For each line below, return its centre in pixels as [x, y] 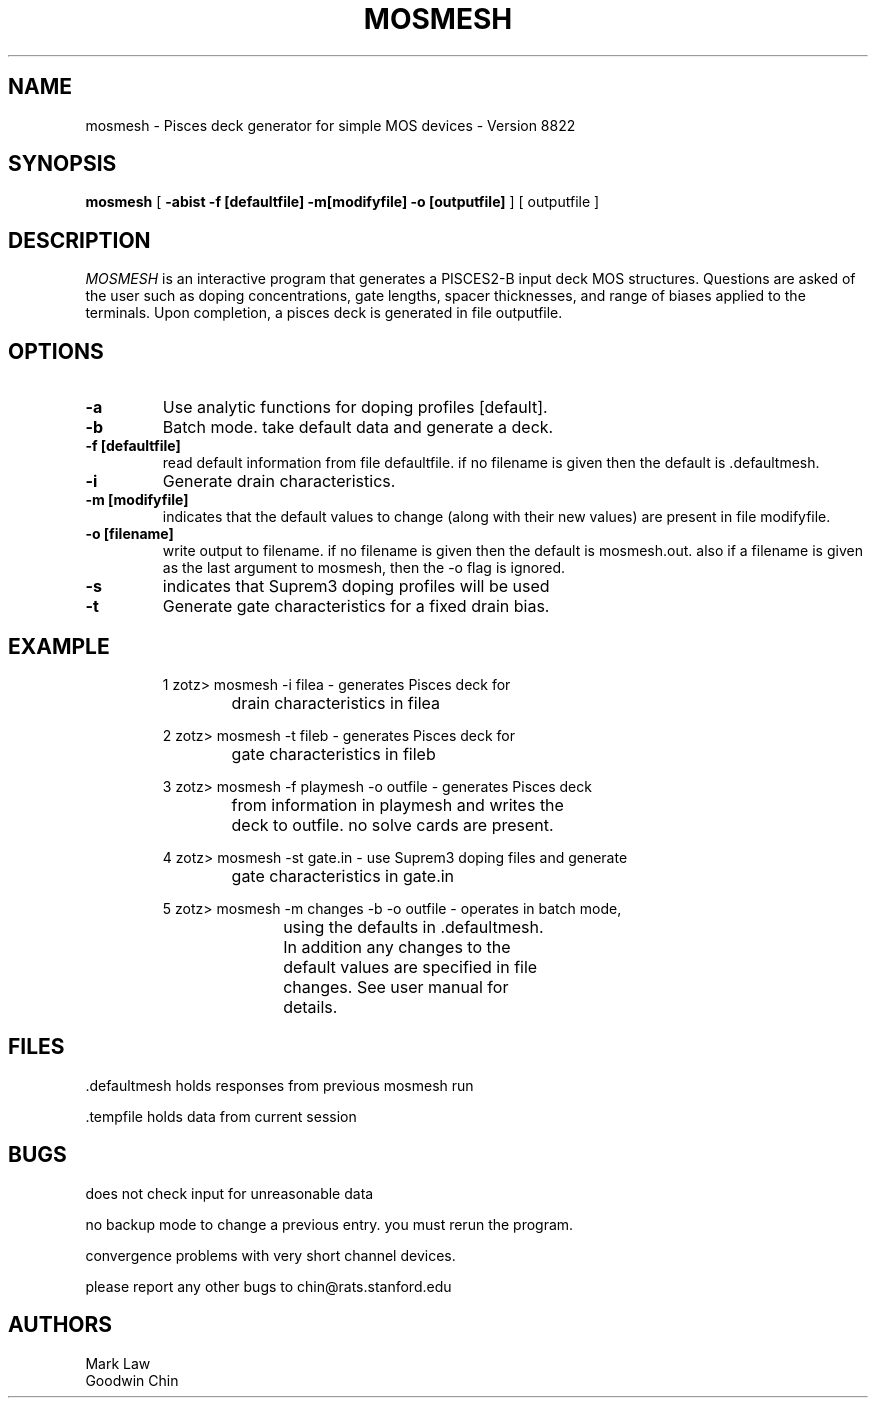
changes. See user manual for [396, 986]
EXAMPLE [59, 646]
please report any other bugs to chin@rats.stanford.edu [268, 1286]
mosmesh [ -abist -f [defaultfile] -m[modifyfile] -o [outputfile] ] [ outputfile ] [342, 202]
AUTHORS [60, 1325]
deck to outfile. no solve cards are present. [392, 824]
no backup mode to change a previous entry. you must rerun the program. [329, 1224]
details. [310, 1006]
